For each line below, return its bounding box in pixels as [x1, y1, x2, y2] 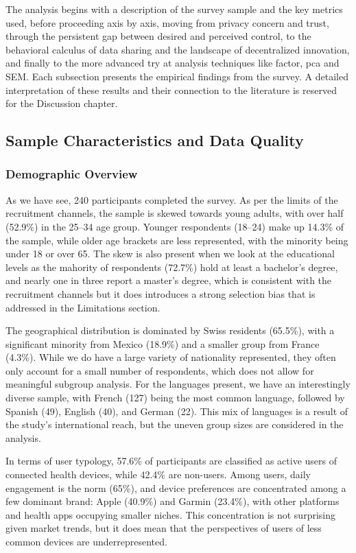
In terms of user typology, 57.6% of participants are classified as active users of [5, 454, 337, 468]
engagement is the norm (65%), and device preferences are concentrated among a [5, 480, 346, 495]
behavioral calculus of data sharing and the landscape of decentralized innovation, [5, 42, 350, 56]
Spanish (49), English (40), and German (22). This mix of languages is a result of [5, 403, 348, 418]
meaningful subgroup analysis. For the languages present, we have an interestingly [5, 377, 351, 391]
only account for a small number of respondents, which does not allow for [5, 363, 314, 377]
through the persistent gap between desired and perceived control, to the [5, 29, 311, 43]
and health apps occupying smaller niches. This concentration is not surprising [5, 507, 335, 521]
